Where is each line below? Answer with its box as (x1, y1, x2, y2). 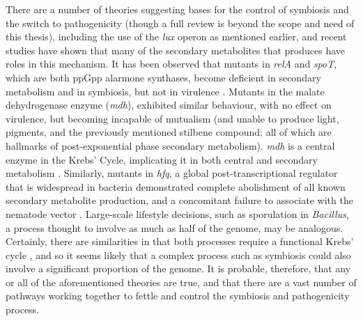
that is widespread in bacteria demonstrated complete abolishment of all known (6, 179, 346, 194)
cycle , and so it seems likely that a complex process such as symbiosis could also (6, 247, 351, 262)
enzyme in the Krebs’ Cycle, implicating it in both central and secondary (6, 152, 318, 166)
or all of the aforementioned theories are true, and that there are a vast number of (6, 274, 357, 289)
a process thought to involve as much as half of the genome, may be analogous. (6, 220, 343, 235)
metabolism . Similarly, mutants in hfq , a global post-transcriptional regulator (6, 166, 338, 180)
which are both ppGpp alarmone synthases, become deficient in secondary (6, 70, 321, 84)
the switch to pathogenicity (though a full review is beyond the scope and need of (6, 15, 355, 30)
